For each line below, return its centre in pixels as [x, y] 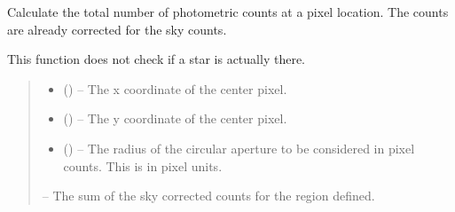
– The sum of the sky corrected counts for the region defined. [208, 196]
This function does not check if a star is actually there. [156, 59]
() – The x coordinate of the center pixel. [175, 88]
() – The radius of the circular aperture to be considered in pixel [239, 148]
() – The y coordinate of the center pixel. [175, 118]
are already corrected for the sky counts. [117, 29]
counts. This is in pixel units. [143, 165]
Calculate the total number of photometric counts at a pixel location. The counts [228, 12]
